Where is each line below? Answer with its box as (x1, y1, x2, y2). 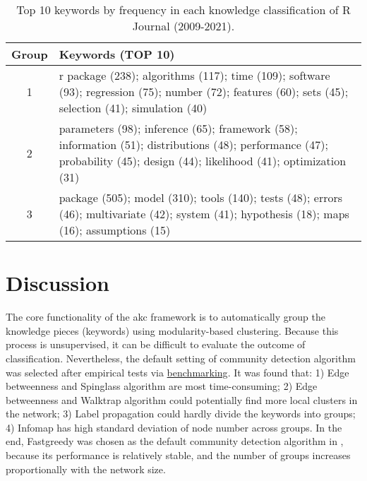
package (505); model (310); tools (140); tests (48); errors (59, 189, 343, 206)
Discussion (6, 268, 109, 297)
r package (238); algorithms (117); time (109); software (59, 67, 330, 83)
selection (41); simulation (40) (59, 100, 207, 116)
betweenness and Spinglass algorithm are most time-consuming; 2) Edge (6, 379, 318, 393)
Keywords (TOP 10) (59, 46, 175, 62)
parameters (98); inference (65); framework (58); (59, 120, 298, 136)
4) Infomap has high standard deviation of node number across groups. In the (6, 420, 342, 434)
